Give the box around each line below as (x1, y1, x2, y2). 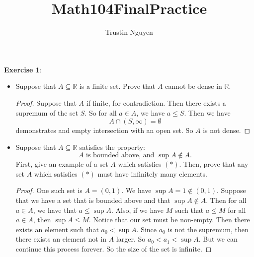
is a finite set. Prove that (79, 81, 156, 91)
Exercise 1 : (4, 64, 42, 74)
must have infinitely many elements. (97, 168, 207, 179)
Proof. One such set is (15, 185, 83, 195)
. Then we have (184, 107, 231, 118)
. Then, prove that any (179, 159, 249, 169)
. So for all (85, 107, 117, 118)
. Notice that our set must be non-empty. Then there (88, 214, 250, 225)
